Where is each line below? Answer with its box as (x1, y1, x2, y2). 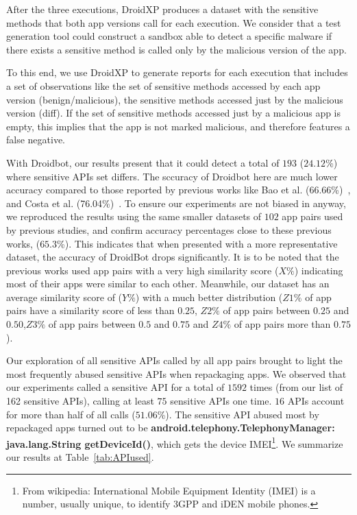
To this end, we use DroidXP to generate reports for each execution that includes (6, 65, 348, 80)
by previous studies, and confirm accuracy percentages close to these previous (6, 222, 332, 237)
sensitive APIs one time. (170, 394, 272, 408)
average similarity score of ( (6, 289, 123, 304)
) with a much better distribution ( (135, 289, 283, 304)
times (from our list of (249, 380, 343, 394)
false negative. (6, 132, 66, 147)
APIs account (287, 394, 345, 408)
